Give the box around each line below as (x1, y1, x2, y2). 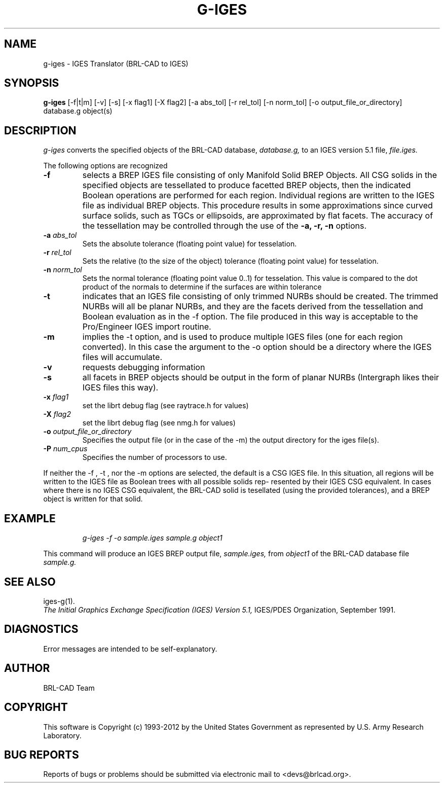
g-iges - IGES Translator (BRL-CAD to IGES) (43, 59, 189, 68)
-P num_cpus (43, 444, 88, 453)
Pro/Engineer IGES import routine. (82, 321, 211, 332)
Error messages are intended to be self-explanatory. (43, 644, 217, 653)
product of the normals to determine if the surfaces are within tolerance (82, 282, 322, 292)
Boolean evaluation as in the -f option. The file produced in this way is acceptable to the (82, 311, 418, 322)
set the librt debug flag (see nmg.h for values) (82, 418, 236, 427)
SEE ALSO (4, 575, 56, 588)
